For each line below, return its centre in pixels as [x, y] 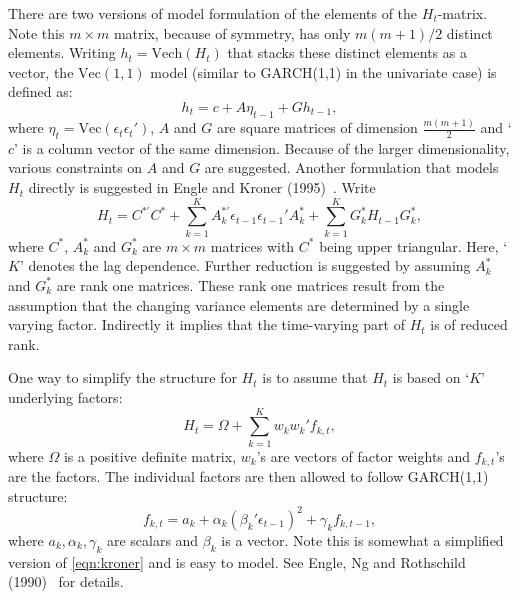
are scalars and [152, 539]
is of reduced [469, 324]
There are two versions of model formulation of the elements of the [213, 13]
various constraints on [75, 167]
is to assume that [315, 377]
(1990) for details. [66, 581]
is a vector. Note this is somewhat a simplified [362, 539]
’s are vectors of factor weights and [363, 455]
